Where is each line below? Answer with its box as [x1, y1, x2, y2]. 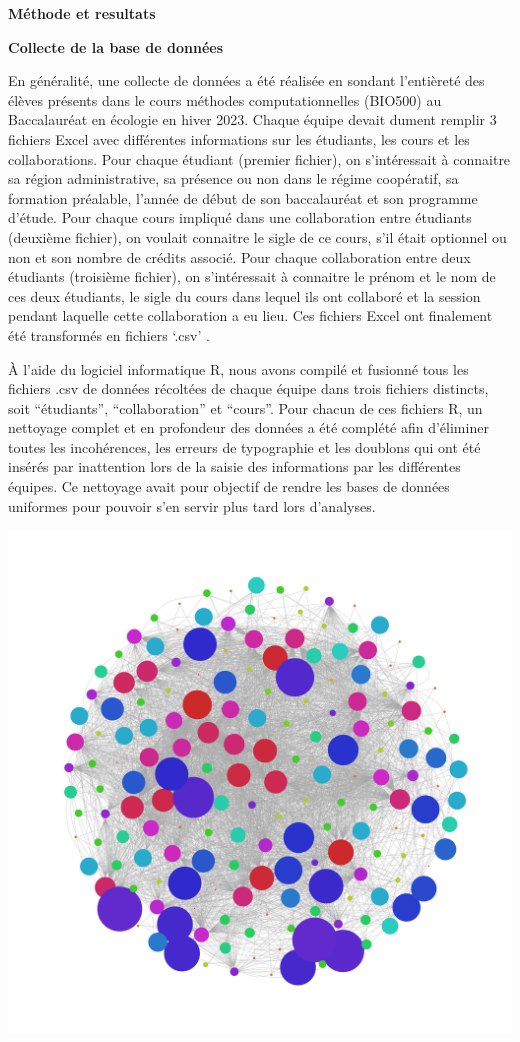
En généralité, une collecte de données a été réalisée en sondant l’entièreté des [8, 70, 485, 91]
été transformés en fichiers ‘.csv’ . [8, 324, 210, 345]
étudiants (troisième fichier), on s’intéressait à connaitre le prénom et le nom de [8, 266, 496, 287]
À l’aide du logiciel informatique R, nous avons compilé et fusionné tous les [8, 358, 469, 379]
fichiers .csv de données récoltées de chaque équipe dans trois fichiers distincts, [8, 378, 489, 399]
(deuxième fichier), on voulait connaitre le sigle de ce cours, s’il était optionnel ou [8, 226, 507, 247]
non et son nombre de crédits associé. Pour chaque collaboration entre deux [8, 246, 471, 267]
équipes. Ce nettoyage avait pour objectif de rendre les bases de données [8, 476, 450, 497]
